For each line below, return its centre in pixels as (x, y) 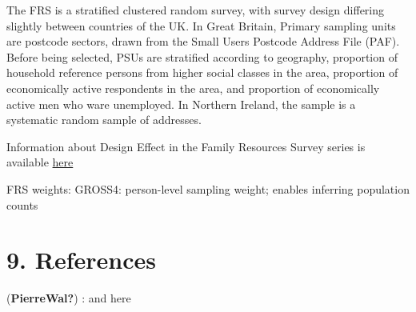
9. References (81, 260)
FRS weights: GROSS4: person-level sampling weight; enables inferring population (208, 188)
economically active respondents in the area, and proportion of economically (193, 88)
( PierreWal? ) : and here (69, 298)
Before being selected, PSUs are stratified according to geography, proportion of (202, 56)
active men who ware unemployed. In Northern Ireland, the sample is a (181, 104)
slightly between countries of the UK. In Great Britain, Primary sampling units (201, 25)
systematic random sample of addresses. (104, 120)
